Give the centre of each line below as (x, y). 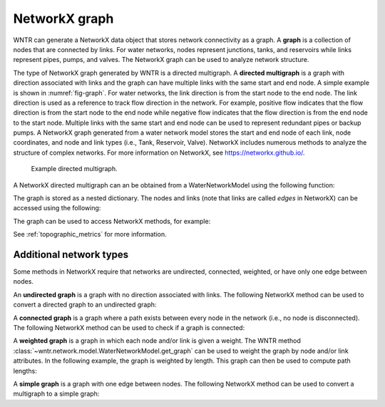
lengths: (25, 371)
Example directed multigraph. (74, 169)
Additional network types (71, 254)
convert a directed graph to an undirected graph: (85, 305)
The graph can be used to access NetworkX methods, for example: (112, 221)
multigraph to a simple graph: (56, 394)
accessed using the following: (57, 208)
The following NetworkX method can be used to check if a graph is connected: (129, 328)
